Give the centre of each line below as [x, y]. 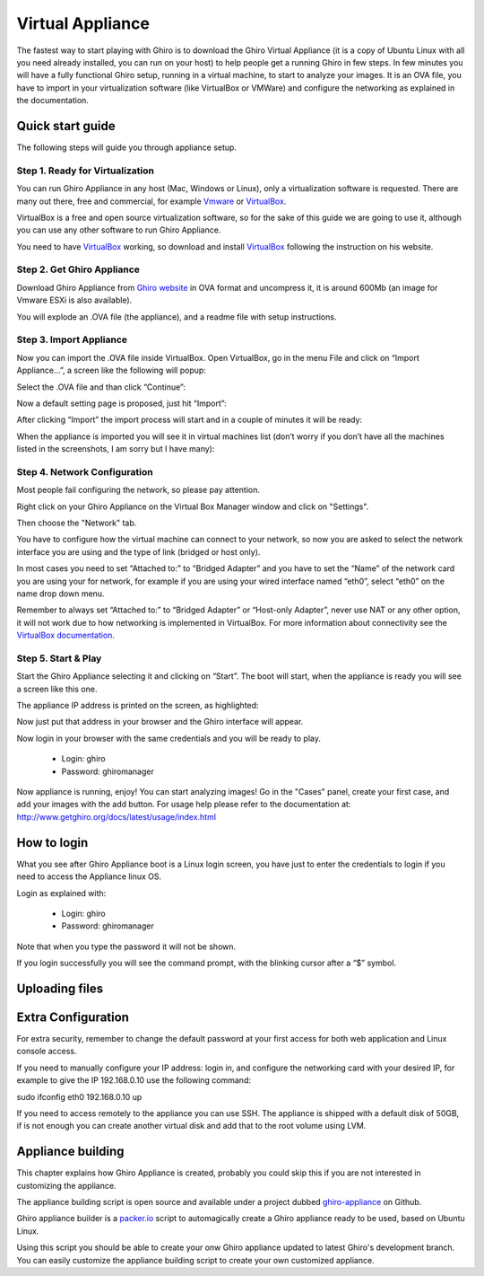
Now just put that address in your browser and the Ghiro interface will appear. [160, 722]
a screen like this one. [57, 689]
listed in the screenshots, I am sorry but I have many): [116, 449]
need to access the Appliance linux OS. [89, 876]
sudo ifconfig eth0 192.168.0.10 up [79, 1096]
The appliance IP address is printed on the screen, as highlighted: [138, 706]
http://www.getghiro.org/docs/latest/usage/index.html [117, 816]
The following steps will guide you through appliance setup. [127, 147]
